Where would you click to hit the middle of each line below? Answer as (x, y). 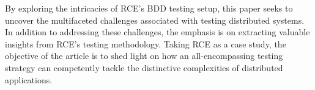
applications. (29, 79)
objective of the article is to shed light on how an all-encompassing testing (144, 56)
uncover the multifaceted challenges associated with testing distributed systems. (155, 20)
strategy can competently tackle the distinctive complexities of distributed (144, 67)
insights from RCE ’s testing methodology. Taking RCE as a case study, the (146, 43)
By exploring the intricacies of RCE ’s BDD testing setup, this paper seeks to (149, 8)
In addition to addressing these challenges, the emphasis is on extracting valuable (157, 32)
